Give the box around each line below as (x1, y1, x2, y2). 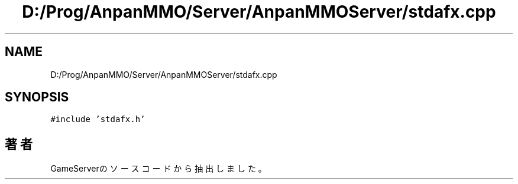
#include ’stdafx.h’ (50, 114, 145, 124)
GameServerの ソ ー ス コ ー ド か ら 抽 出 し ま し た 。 (50, 163, 267, 174)
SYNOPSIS (5, 90, 69, 105)
